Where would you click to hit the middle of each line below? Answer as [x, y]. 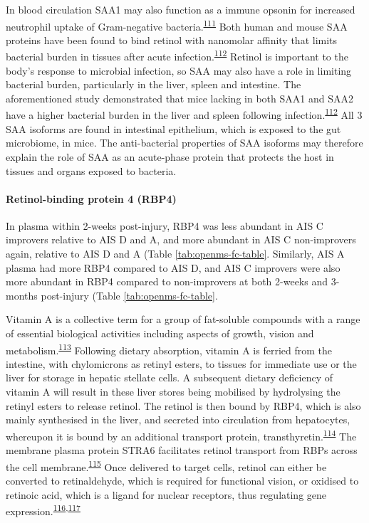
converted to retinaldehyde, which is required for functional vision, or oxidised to [182, 480]
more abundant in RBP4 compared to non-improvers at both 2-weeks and [167, 281]
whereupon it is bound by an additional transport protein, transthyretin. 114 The [181, 435]
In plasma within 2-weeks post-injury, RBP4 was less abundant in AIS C [165, 225]
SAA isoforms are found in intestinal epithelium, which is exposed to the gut [173, 128]
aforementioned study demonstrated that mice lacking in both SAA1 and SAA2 [180, 98]
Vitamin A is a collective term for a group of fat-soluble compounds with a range [183, 319]
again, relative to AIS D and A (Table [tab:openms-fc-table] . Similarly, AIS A [175, 254]
